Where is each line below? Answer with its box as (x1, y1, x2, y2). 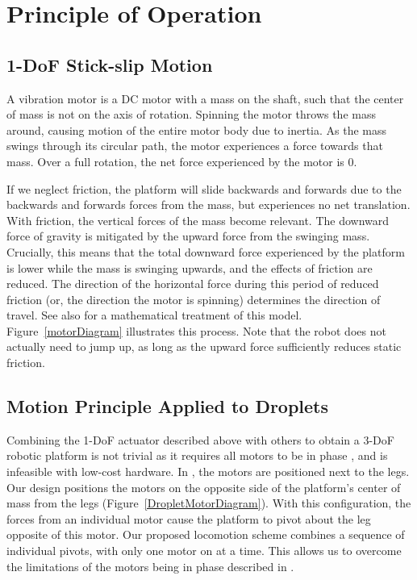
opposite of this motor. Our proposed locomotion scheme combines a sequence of (6, 526, 405, 543)
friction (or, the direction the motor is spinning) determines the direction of (6, 290, 381, 307)
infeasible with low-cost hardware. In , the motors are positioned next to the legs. (6, 463, 410, 480)
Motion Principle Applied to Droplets (6, 394, 329, 419)
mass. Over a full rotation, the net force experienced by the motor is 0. (6, 152, 357, 169)
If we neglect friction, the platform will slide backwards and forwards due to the (6, 180, 402, 197)
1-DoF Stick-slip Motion (6, 52, 213, 77)
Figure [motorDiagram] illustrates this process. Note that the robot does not (6, 322, 386, 339)
